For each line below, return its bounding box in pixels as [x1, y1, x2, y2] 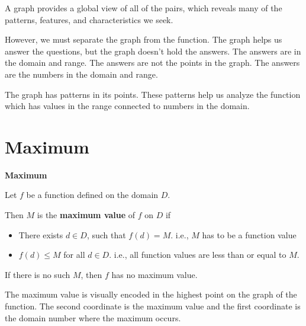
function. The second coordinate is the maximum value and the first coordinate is [5, 300, 301, 312]
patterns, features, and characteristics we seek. [5, 13, 173, 25]
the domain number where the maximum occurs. [5, 311, 181, 324]
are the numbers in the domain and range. [5, 68, 158, 80]
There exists [18, 228, 63, 241]
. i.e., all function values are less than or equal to [109, 248, 286, 261]
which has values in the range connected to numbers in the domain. [5, 100, 250, 112]
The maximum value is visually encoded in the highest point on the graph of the [5, 288, 297, 301]
